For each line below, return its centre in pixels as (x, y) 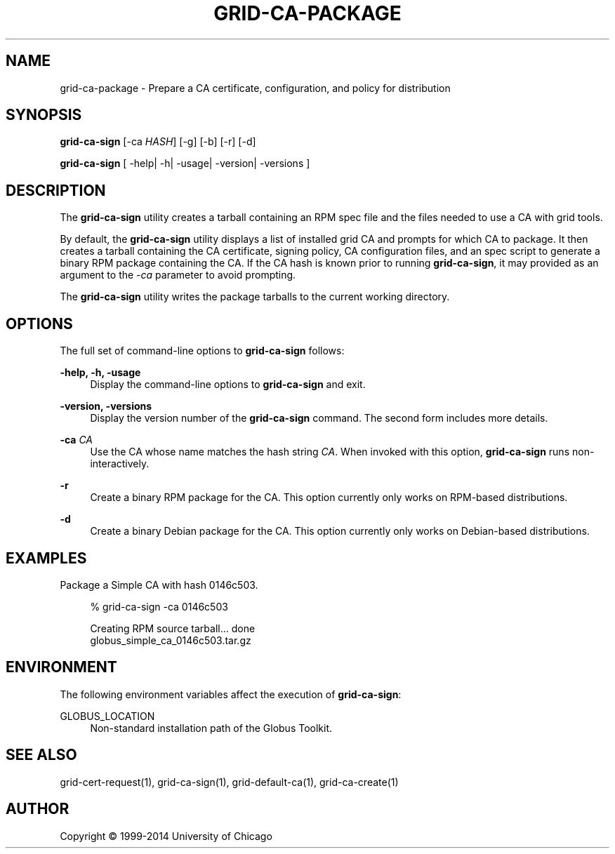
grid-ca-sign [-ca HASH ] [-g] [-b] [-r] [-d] (158, 142)
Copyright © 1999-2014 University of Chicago (166, 836)
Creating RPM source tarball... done (173, 628)
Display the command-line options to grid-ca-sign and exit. (228, 385)
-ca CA (76, 440)
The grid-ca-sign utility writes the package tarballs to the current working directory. (255, 297)
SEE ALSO (41, 755)
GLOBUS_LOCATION (107, 716)
